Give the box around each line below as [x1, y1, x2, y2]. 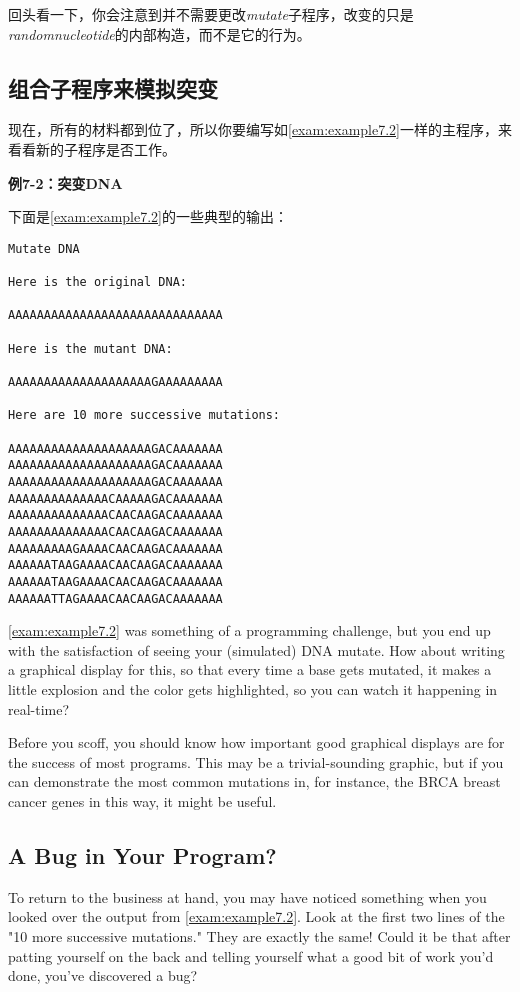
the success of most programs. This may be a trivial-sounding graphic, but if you [8, 751, 504, 772]
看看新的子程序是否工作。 [8, 138, 176, 159]
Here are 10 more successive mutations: [8, 408, 281, 423]
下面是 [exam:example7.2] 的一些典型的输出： [8, 206, 288, 227]
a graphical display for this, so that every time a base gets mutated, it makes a [8, 659, 492, 680]
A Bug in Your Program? [8, 839, 277, 870]
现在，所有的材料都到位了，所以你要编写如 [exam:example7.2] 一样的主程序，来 [8, 119, 512, 140]
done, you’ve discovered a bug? [8, 965, 198, 986]
